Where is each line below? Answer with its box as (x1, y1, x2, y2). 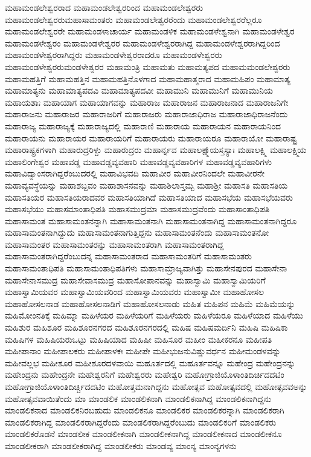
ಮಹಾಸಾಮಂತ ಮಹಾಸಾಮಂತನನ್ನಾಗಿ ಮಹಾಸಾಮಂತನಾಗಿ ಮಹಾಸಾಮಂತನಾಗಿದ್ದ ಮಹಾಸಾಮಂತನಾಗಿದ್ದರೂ (5, 214, 297, 227)
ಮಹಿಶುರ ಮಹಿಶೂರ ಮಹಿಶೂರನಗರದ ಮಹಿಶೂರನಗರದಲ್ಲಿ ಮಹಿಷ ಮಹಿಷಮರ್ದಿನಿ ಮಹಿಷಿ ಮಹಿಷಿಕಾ (5, 321, 288, 334)
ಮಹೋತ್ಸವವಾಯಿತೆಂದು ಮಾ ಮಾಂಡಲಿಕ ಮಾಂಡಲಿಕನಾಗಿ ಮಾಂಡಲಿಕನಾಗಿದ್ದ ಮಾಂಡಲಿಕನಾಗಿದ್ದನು (5, 392, 271, 404)
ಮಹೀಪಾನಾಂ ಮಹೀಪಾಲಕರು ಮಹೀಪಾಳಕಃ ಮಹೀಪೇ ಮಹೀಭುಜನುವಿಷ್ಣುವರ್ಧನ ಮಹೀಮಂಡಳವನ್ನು (5, 345, 281, 357)
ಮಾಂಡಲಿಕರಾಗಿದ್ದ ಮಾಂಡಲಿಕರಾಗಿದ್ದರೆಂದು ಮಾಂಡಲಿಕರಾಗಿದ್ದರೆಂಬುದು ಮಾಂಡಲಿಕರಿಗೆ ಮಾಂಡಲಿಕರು (5, 415, 277, 428)
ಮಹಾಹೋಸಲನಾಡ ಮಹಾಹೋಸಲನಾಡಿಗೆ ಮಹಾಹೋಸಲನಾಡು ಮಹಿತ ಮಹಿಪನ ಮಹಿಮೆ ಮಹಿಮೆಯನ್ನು (5, 297, 295, 310)
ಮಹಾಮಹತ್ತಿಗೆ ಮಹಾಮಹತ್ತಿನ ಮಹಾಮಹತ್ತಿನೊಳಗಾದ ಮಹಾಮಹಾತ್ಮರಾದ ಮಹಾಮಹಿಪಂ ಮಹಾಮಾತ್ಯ (5, 72, 290, 85)
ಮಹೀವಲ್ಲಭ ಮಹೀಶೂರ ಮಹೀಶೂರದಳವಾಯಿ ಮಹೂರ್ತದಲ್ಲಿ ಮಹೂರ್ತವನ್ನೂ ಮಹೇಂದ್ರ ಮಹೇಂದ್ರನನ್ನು (5, 356, 296, 369)
